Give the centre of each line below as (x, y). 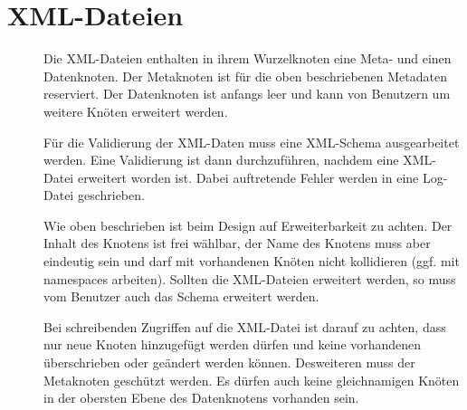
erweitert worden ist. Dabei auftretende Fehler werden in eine (248, 177)
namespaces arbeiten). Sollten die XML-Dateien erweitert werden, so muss (250, 278)
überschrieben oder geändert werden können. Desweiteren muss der (229, 362)
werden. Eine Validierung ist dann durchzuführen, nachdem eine (221, 160)
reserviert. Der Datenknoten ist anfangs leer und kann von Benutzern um (247, 94)
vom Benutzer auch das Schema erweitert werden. (181, 296)
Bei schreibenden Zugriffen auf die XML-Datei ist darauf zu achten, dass (245, 326)
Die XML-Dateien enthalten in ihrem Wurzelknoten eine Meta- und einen (248, 58)
